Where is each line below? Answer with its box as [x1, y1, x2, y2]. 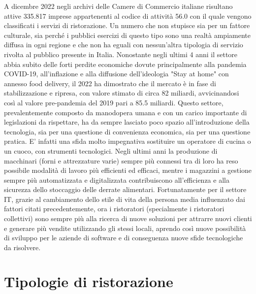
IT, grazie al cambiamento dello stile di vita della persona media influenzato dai [4, 194, 245, 204]
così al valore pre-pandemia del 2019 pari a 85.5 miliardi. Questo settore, [4, 97, 224, 107]
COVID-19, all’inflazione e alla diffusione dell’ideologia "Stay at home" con [4, 68, 229, 79]
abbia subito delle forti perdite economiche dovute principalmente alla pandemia [4, 59, 247, 69]
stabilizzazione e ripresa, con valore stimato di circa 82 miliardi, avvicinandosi [4, 88, 239, 98]
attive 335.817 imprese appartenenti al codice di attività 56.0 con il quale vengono [4, 10, 252, 21]
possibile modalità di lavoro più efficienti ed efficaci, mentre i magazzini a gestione [4, 165, 252, 175]
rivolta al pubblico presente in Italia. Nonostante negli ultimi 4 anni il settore [4, 49, 238, 59]
